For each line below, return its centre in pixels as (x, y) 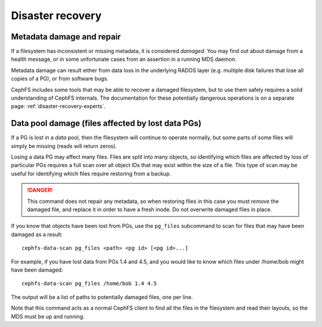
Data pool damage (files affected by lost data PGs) (106, 123)
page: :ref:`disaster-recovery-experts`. (58, 106)
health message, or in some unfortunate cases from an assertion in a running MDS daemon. (124, 59)
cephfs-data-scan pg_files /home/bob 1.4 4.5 (89, 284)
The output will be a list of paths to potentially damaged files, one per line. (102, 297)
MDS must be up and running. (48, 316)
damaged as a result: (37, 234)
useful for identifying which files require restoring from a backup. (91, 174)
